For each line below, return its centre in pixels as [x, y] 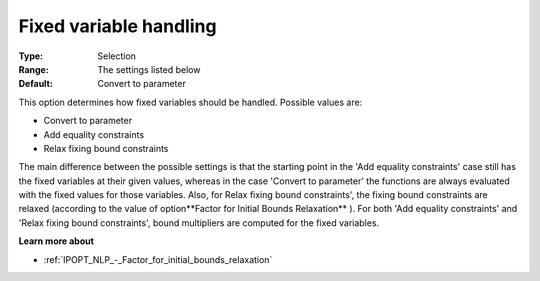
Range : [33, 69]
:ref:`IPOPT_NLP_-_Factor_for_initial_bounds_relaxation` [158, 259]
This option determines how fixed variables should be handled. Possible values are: [190, 102]
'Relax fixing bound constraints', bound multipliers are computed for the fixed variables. [199, 222]
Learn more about [56, 241]
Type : [31, 56]
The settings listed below [149, 69]
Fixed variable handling [117, 26]
